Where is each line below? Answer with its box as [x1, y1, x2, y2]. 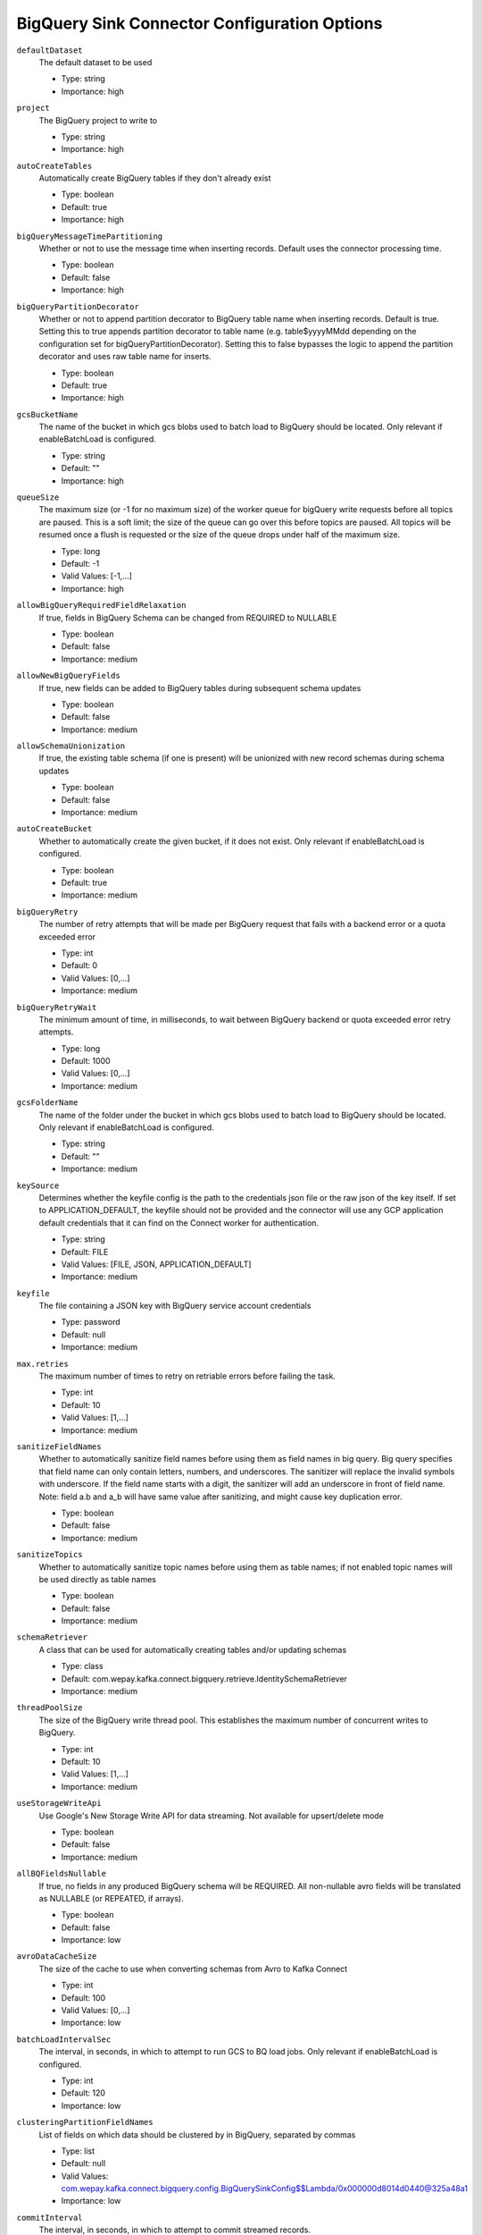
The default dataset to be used [38, 56, 153, 67]
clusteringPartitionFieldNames [16, 2117, 154, 2128]
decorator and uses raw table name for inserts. [38, 351, 212, 362]
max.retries [16, 1359, 69, 1369]
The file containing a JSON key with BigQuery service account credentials [38, 1301, 312, 1311]
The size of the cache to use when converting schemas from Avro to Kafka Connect [38, 1963, 348, 1974]
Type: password [61, 1317, 120, 1328]
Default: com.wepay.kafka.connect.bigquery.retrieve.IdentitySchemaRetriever [61, 1673, 348, 1684]
